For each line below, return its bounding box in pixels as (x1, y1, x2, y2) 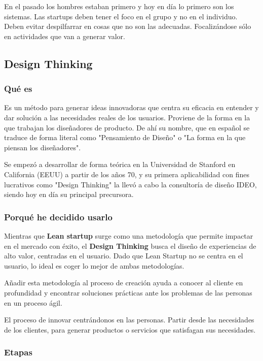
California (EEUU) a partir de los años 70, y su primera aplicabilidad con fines (4, 169, 249, 179)
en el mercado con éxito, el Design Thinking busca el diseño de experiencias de (4, 240, 256, 251)
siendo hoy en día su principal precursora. (4, 189, 134, 200)
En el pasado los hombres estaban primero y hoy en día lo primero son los (4, 1, 234, 11)
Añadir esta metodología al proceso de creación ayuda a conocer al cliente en (4, 277, 243, 288)
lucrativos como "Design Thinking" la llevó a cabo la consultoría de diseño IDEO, (4, 179, 257, 189)
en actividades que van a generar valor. (4, 30, 125, 41)
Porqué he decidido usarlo (4, 210, 112, 223)
